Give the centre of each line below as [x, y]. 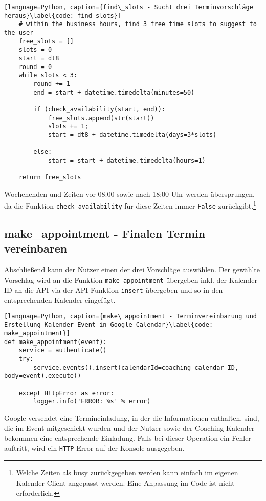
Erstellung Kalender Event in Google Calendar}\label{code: [109, 325]
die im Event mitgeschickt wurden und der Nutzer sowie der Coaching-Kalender [129, 428]
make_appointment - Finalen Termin [105, 233]
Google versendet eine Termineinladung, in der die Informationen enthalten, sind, [132, 418]
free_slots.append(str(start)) [101, 118]
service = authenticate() [63, 350]
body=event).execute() [43, 376]
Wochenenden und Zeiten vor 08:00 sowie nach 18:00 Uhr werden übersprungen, [129, 193]
